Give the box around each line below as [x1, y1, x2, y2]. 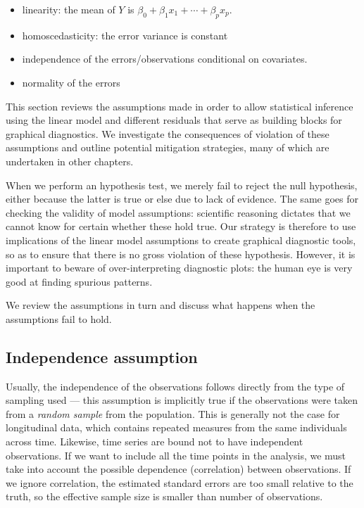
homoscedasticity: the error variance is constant [22, 27, 228, 42]
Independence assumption [6, 345, 198, 367]
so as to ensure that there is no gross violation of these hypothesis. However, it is [6, 246, 356, 261]
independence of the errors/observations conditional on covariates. [22, 51, 308, 66]
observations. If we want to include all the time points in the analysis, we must [6, 447, 346, 462]
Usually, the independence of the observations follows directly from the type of [6, 379, 345, 393]
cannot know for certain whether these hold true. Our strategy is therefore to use [6, 219, 356, 234]
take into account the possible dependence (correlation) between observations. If [6, 462, 351, 476]
